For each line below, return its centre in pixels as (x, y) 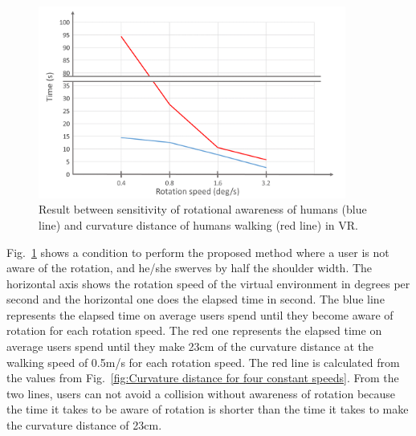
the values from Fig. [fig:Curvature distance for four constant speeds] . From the (203, 378)
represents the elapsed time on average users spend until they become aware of (200, 314)
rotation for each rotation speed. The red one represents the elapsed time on (194, 330)
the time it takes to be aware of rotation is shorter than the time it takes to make (208, 409)
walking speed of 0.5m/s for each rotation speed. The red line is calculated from (203, 362)
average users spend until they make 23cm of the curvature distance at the (190, 346)
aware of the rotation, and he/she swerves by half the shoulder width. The (190, 268)
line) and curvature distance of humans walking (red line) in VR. (198, 224)
